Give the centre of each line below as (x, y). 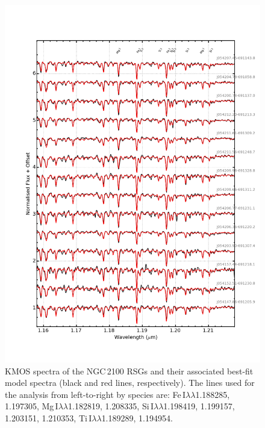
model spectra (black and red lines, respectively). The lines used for (130, 383)
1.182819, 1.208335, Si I (111, 406)
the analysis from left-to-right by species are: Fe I (95, 394)
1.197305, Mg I (32, 406)
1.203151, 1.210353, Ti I (48, 417)
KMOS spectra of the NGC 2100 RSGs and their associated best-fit (129, 371)
